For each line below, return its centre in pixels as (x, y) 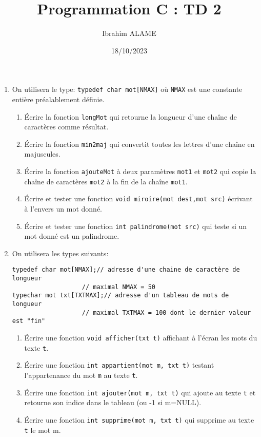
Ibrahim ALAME (129, 33)
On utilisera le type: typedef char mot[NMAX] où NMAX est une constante (127, 89)
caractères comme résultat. (66, 127)
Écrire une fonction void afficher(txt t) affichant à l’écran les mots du (141, 338)
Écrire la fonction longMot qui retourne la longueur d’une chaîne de (130, 116)
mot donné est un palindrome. (72, 236)
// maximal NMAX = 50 (119, 287)
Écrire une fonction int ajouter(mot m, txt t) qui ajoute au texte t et (140, 392)
